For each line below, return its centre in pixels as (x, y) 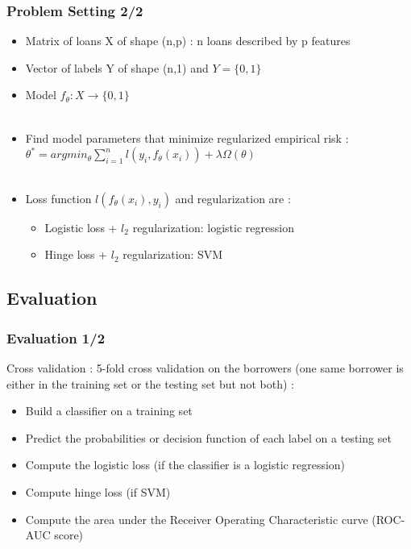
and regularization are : (233, 198)
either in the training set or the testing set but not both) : (150, 383)
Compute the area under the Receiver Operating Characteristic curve (197, 519)
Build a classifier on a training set (109, 411)
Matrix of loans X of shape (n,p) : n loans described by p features (188, 41)
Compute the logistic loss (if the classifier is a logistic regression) (185, 465)
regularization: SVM (173, 254)
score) (69, 535)
